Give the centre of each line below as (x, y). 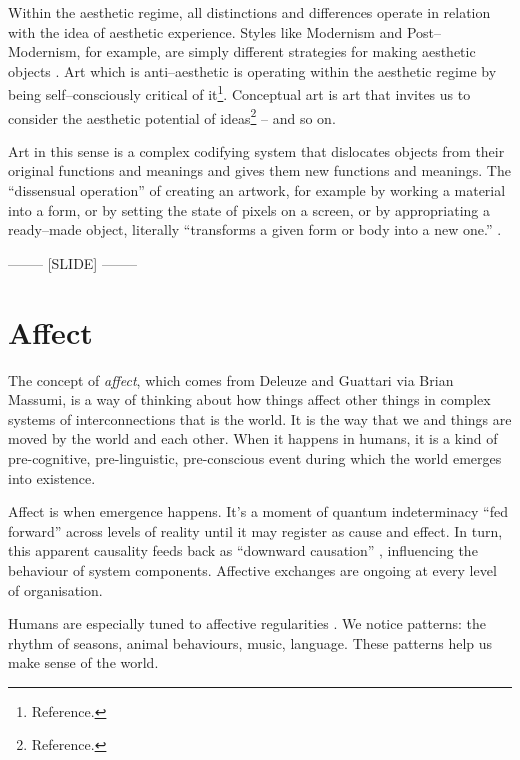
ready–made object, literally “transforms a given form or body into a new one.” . (255, 229)
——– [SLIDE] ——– (72, 262)
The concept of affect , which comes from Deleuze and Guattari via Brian (231, 379)
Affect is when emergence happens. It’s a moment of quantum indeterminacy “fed (258, 511)
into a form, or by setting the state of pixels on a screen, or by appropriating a (249, 209)
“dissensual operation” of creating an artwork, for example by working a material (257, 190)
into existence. (52, 477)
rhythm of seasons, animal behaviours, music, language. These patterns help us (250, 642)
